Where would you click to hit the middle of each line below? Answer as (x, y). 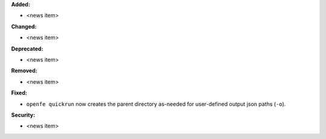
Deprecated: (27, 49)
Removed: (24, 71)
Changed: (24, 26)
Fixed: (19, 93)
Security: (23, 115)
